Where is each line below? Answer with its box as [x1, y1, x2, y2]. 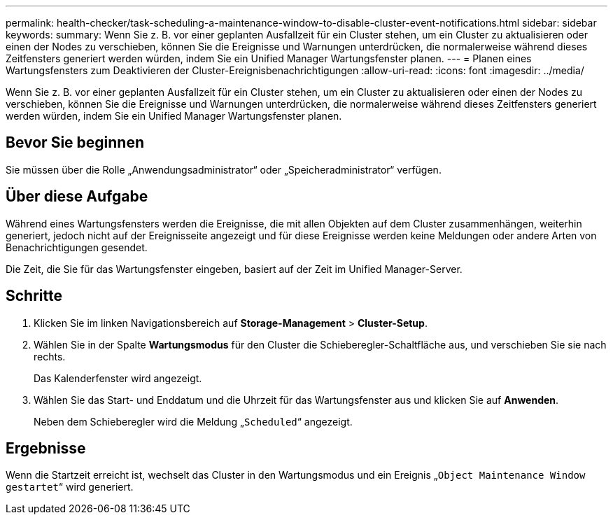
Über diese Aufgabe [6, 188, 148, 206]
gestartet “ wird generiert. [6, 481, 134, 493]
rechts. [34, 350, 66, 363]
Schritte [6, 287, 62, 305]
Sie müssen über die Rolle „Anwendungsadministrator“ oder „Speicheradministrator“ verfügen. [6, 163, 442, 176]
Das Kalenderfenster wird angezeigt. [34, 372, 202, 384]
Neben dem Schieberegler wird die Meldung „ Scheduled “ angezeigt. [34, 415, 353, 428]
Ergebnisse [6, 439, 86, 457]
